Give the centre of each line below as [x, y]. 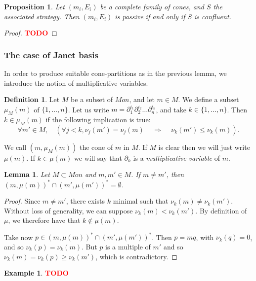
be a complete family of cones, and [152, 6]
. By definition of [221, 210]
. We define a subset [209, 99]
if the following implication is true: [98, 120]
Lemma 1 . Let [27, 174]
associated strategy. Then [42, 16]
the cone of [96, 147]
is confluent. [213, 16]
